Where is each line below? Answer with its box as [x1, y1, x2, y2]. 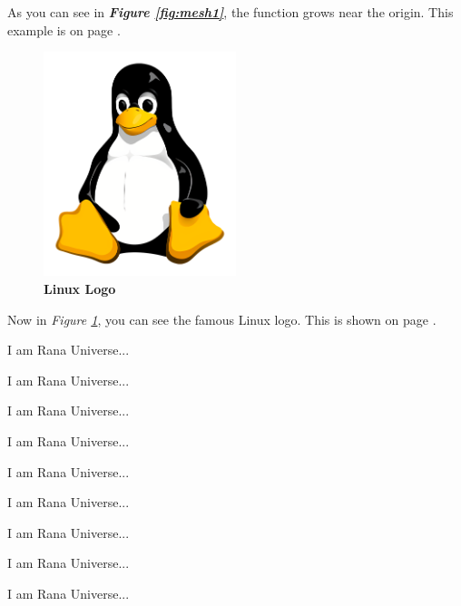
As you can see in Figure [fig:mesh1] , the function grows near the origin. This [7, 3, 454, 21]
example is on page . [7, 20, 121, 39]
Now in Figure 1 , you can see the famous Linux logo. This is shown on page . [7, 309, 436, 328]
